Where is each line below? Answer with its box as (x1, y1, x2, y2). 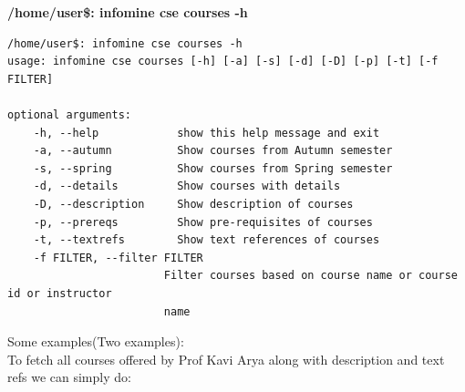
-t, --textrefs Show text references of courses (33, 233, 380, 247)
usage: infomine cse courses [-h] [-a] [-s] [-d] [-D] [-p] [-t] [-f (7, 55, 439, 68)
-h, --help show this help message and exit (33, 126, 380, 139)
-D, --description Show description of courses (33, 197, 354, 211)
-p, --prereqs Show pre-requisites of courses (33, 215, 373, 229)
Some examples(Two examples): (7, 332, 184, 351)
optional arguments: (7, 108, 132, 121)
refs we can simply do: (7, 367, 131, 387)
